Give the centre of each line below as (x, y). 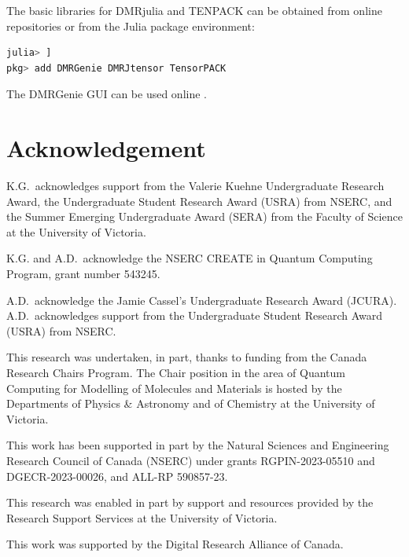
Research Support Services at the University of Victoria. (142, 517)
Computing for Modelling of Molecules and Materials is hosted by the (174, 388)
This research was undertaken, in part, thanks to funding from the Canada (187, 357)
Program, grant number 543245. (83, 274)
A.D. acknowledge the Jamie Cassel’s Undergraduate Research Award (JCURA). (202, 300)
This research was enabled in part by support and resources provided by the (190, 502)
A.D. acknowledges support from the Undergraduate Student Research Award (195, 315)
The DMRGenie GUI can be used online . (107, 94)
